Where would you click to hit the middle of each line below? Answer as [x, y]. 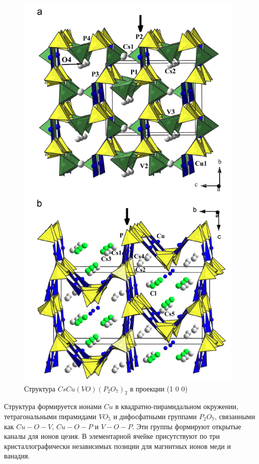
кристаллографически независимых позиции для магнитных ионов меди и [117, 446]
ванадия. [17, 456]
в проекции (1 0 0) [159, 388]
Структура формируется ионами [53, 406]
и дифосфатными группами [155, 416]
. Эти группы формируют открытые [187, 426]
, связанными [235, 416]
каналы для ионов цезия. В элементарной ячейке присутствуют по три [112, 436]
